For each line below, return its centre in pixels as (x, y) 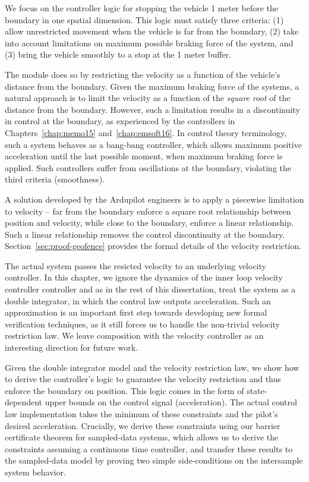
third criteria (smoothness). (55, 179)
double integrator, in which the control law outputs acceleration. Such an (138, 300)
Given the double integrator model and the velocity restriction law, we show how (152, 367)
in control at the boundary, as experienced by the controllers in (120, 121)
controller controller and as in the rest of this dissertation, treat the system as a (150, 289)
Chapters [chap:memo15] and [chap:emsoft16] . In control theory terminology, (146, 132)
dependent (24, 402)
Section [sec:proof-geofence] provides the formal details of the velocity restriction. (153, 246)
